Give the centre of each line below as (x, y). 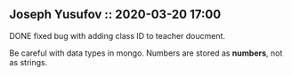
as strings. (28, 62)
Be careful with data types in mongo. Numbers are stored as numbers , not (146, 53)
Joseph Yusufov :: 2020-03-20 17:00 (115, 15)
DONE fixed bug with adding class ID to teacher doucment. (117, 35)
